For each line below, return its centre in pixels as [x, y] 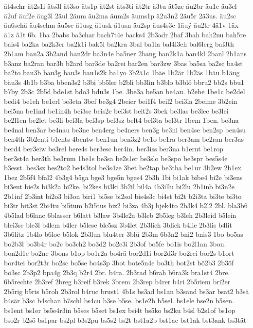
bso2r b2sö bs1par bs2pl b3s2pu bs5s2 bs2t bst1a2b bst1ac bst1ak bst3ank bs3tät [125, 320]
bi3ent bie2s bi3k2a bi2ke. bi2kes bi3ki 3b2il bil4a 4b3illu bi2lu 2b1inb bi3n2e [119, 187]
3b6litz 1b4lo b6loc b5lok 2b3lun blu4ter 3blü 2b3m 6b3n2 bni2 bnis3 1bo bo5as [124, 234]
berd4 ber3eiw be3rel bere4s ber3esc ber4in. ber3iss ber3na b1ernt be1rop [114, 148]
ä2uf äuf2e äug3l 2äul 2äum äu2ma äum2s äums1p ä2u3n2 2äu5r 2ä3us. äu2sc [120, 15]
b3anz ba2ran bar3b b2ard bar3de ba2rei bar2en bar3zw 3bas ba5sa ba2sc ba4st [123, 63]
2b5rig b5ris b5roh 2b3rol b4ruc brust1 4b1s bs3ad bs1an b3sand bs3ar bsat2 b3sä [126, 291]
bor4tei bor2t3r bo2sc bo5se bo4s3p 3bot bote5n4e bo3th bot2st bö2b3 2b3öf [119, 263]
